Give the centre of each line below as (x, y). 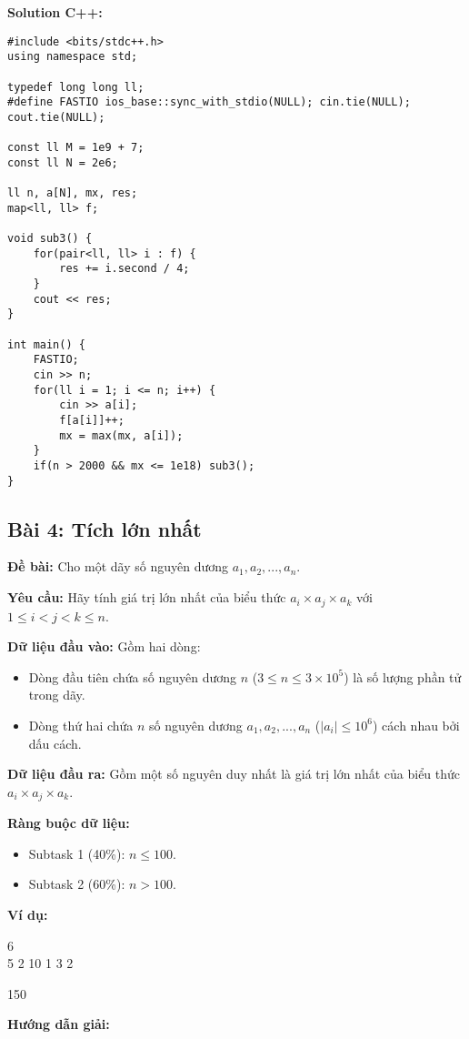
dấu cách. (55, 743)
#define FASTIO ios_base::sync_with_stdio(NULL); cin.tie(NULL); (209, 102)
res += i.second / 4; (125, 269)
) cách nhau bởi (416, 725)
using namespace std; (73, 57)
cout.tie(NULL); (56, 117)
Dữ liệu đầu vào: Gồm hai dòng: (104, 646)
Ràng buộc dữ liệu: (69, 823)
